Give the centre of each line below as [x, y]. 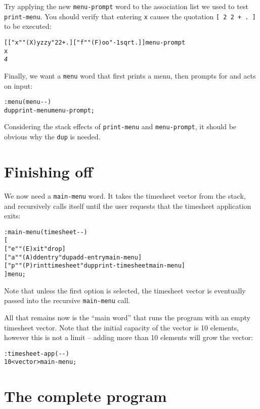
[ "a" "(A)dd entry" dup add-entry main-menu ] [73, 257]
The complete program [85, 396]
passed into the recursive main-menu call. [67, 300]
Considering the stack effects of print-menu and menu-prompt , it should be [120, 126]
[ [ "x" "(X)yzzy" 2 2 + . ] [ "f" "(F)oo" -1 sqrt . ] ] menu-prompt [95, 42]
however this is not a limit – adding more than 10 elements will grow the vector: [128, 337]
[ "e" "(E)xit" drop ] [35, 249]
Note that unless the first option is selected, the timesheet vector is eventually [125, 290]
